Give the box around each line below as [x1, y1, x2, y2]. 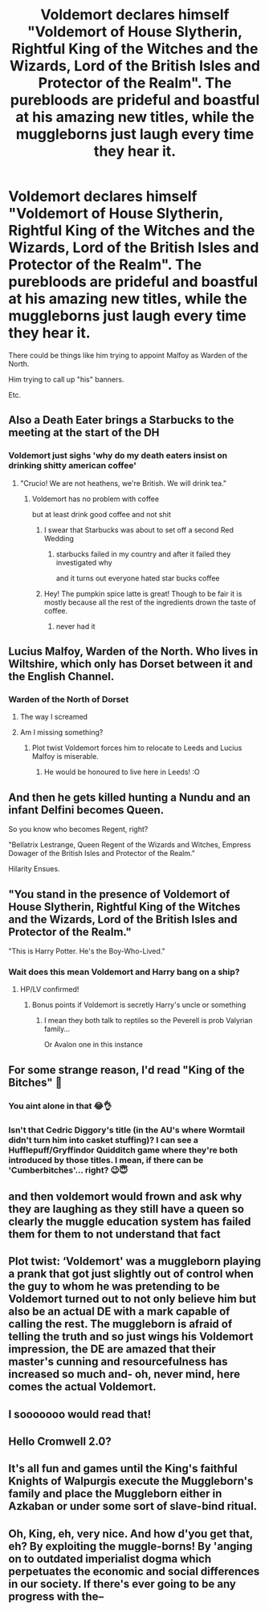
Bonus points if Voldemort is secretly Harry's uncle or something [31, 1000, 247, 1009]
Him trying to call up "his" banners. [8, 374, 124, 384]
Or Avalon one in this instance [43, 1040, 143, 1050]
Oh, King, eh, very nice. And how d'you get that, [8, 1527, 253, 1540]
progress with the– [8, 1589, 104, 1603]
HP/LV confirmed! [19, 985, 79, 994]
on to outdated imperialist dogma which [8, 1552, 212, 1565]
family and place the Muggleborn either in [8, 1487, 222, 1501]
